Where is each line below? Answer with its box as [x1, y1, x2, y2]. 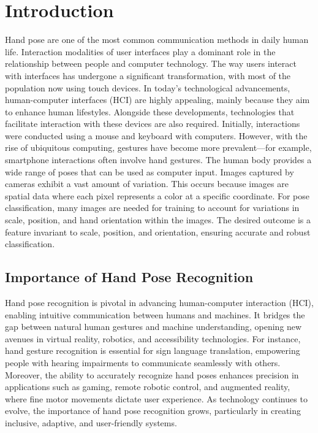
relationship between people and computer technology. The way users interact [5, 57, 297, 70]
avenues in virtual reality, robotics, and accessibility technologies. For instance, [5, 332, 301, 345]
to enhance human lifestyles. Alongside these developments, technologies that [5, 105, 295, 118]
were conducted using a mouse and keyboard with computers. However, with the [5, 129, 308, 142]
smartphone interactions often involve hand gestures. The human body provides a [5, 153, 312, 166]
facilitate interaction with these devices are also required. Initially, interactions [5, 117, 300, 130]
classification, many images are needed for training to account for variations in [5, 201, 300, 214]
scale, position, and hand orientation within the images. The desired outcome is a [5, 213, 311, 226]
